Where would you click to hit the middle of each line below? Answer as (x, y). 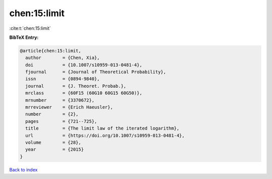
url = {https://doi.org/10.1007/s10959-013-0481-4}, (105, 135)
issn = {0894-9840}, (63, 79)
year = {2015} (55, 150)
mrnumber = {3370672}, (60, 100)
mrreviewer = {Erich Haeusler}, (69, 107)
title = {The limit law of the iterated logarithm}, (103, 128)
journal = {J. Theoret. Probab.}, (76, 86)
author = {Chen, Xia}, (63, 58)
